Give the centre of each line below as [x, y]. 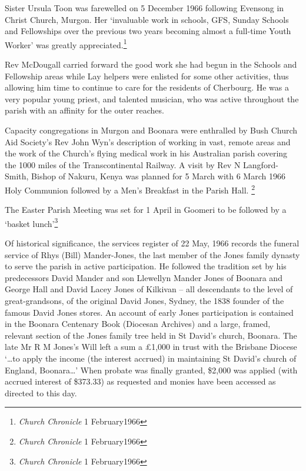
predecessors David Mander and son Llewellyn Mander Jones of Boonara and [144, 277]
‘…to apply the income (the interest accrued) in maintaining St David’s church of [151, 358]
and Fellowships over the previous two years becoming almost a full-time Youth [148, 31]
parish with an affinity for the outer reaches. [84, 110]
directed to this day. [41, 392]
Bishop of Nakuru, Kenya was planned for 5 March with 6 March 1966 [158, 176]
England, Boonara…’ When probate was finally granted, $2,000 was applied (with [151, 370]
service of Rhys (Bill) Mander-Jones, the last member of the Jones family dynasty [152, 254]
